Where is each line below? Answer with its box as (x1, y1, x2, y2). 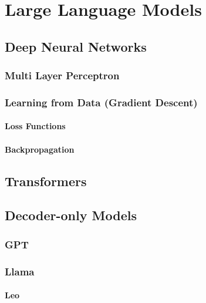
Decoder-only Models (5, 206, 137, 224)
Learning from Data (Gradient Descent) (5, 95, 198, 109)
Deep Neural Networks (5, 37, 147, 55)
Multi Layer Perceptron (5, 68, 120, 83)
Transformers (5, 171, 87, 190)
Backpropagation (5, 143, 75, 155)
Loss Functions (5, 120, 66, 132)
